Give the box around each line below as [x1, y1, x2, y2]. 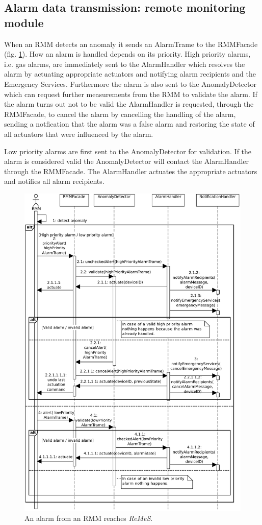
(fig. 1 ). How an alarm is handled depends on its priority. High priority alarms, [4, 49, 251, 59]
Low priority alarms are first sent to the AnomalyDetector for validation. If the [4, 146, 252, 156]
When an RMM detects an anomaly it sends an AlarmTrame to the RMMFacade [4, 38, 258, 49]
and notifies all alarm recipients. [4, 176, 104, 186]
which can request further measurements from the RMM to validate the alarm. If [4, 88, 257, 99]
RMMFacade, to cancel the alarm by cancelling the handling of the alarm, [4, 108, 236, 119]
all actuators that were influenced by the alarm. [4, 128, 153, 139]
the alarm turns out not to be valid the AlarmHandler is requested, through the [4, 99, 254, 109]
